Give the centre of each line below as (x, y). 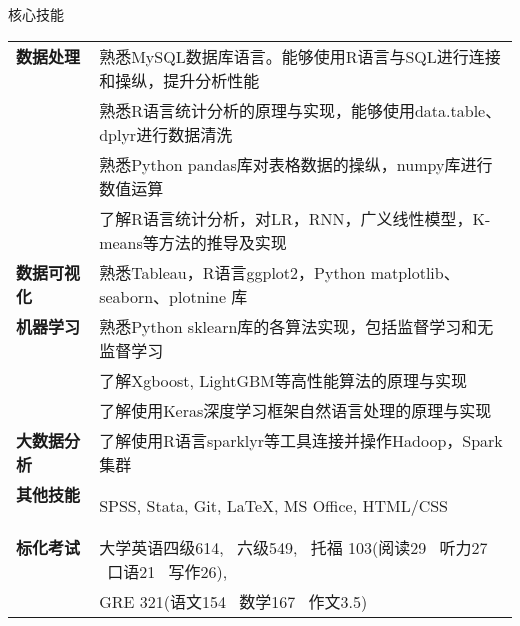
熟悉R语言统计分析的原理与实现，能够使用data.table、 (300, 110)
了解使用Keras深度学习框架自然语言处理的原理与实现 (295, 410)
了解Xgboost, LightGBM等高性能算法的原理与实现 (283, 380)
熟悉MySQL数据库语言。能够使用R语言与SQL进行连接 (300, 56)
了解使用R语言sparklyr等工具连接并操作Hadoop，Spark (301, 440)
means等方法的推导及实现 (193, 242)
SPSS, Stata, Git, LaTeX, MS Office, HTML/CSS (273, 505)
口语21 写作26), (167, 571)
